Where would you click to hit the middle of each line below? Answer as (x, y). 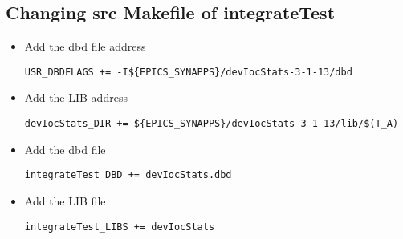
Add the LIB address (76, 97)
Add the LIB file (65, 200)
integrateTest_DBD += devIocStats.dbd (128, 175)
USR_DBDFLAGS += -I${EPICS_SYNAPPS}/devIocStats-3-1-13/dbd (188, 72)
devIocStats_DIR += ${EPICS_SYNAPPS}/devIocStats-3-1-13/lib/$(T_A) (212, 124)
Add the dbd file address (85, 46)
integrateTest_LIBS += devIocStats (120, 227)
